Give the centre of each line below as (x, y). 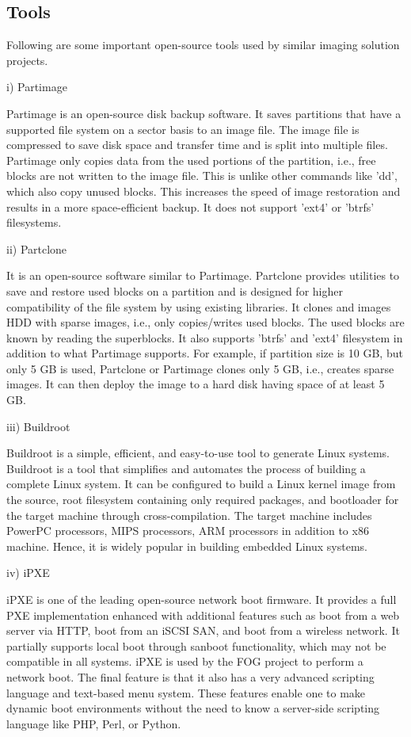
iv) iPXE (28, 573)
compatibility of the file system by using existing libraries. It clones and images (199, 306)
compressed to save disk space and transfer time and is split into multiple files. (197, 145)
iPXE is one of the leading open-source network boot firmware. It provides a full (202, 600)
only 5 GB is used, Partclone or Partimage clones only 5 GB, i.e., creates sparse (200, 368)
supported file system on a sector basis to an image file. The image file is (183, 129)
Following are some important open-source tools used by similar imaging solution (203, 45)
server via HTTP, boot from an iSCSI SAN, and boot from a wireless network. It (203, 630)
